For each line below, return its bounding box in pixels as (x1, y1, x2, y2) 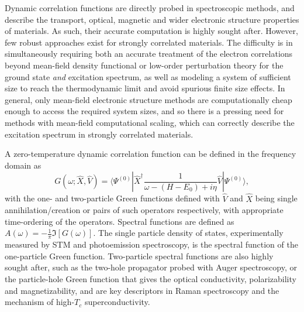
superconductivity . (84, 296, 150, 308)
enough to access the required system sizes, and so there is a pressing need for (5, 105, 284, 117)
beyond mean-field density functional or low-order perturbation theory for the (5, 59, 284, 71)
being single (255, 192, 298, 204)
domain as (5, 159, 42, 171)
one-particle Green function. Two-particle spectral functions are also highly (5, 249, 274, 262)
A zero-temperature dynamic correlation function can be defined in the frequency (5, 148, 296, 160)
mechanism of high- (5, 296, 75, 308)
